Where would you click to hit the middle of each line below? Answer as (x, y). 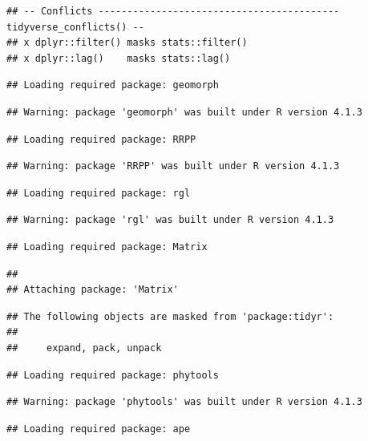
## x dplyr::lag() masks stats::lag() (119, 58)
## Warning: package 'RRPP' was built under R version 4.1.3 (173, 166)
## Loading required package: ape (99, 429)
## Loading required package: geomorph (113, 85)
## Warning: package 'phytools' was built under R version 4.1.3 (184, 402)
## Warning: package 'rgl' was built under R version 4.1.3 (170, 220)
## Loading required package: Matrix (107, 247)
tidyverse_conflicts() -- (75, 27)
